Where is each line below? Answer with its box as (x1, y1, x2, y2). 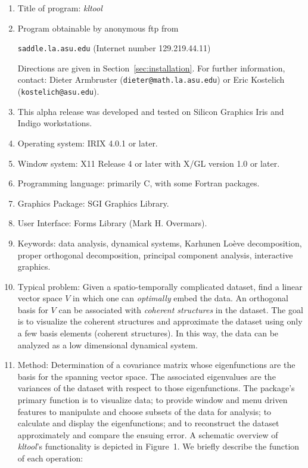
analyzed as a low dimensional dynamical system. (17, 338, 198, 351)
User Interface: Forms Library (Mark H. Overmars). (17, 217, 207, 229)
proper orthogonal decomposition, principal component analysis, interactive (17, 248, 293, 261)
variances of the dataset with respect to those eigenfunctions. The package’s (17, 382, 295, 394)
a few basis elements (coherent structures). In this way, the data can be (17, 327, 279, 339)
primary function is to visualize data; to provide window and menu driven (17, 394, 288, 406)
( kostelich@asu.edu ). (17, 85, 99, 98)
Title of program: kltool (17, 2, 102, 14)
